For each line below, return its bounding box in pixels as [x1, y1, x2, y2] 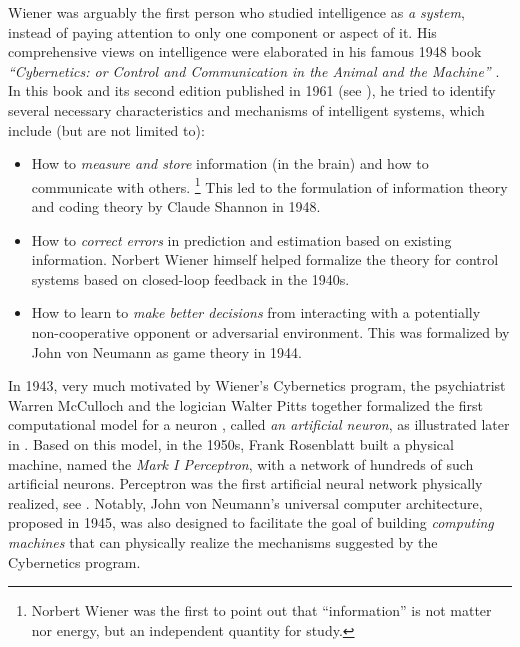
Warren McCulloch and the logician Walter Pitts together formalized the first [8, 394, 484, 415]
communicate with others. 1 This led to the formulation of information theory [31, 173, 508, 197]
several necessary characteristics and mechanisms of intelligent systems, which [8, 99, 485, 120]
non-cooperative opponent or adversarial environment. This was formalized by [31, 321, 510, 342]
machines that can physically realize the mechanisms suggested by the [8, 531, 438, 552]
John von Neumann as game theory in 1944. [31, 341, 302, 362]
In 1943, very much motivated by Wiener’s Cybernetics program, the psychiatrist [8, 375, 506, 396]
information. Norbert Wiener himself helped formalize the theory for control [31, 249, 499, 270]
